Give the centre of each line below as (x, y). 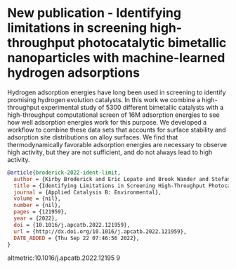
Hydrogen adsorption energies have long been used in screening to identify (117, 92)
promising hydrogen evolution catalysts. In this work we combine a (104, 99)
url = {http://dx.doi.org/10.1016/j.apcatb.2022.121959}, (100, 231)
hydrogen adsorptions (74, 73)
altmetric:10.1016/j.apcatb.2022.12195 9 (64, 258)
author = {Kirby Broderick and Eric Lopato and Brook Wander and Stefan (122, 179)
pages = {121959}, (41, 212)
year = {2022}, (36, 219)
